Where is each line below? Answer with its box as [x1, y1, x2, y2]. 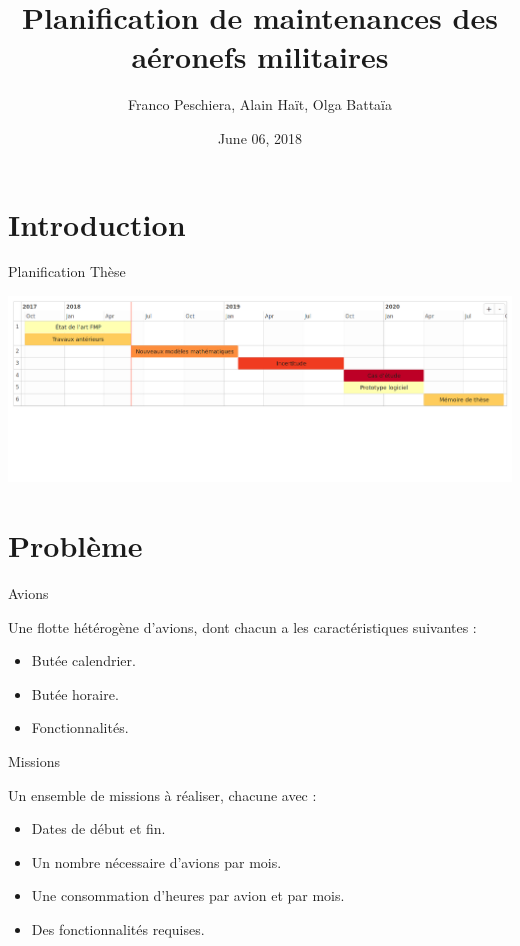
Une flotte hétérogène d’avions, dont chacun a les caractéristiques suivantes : [8, 616, 477, 637]
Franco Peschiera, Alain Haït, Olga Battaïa [127, 94, 393, 115]
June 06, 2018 [217, 127, 303, 148]
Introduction [8, 203, 186, 244]
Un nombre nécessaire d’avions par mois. [31, 851, 282, 872]
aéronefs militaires [131, 36, 389, 77]
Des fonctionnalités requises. [31, 918, 205, 939]
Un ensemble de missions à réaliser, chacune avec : [8, 784, 317, 805]
